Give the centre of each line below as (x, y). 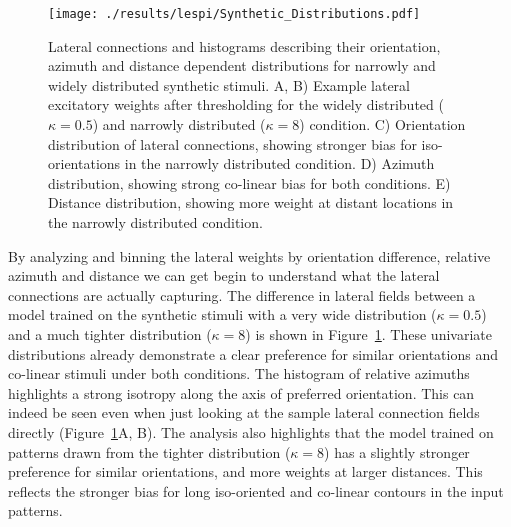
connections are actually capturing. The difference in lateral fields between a (242, 294)
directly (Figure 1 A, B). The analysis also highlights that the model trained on (251, 431)
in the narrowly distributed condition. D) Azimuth (279, 163)
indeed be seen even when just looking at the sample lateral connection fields (244, 412)
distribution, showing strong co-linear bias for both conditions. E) (249, 182)
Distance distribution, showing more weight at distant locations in (251, 202)
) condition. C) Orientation (382, 124)
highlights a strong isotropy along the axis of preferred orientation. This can (241, 392)
